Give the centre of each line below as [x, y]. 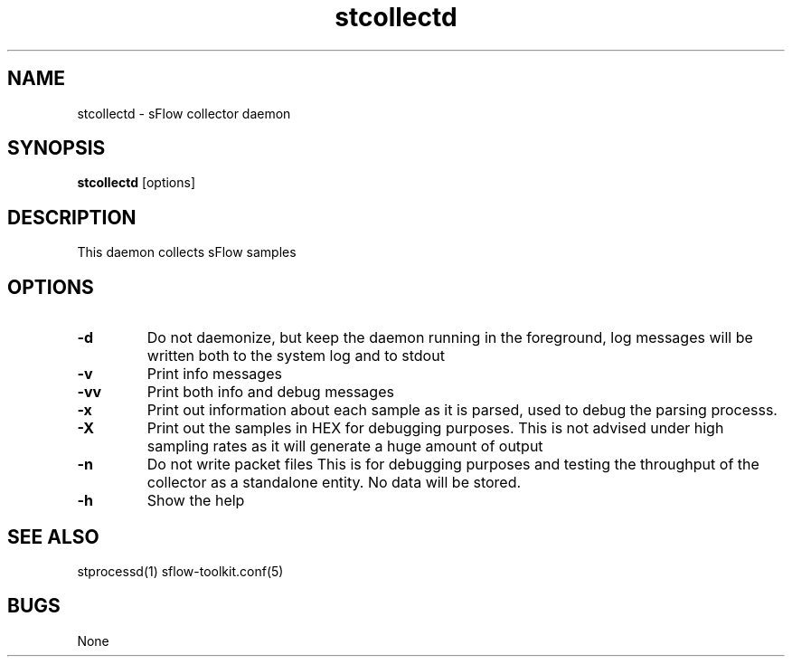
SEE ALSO [53, 536]
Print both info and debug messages [270, 392]
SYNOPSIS [57, 148]
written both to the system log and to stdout [296, 356]
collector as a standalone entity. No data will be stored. [334, 483]
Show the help [196, 501]
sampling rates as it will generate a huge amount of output [345, 446]
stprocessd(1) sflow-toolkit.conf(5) [180, 571]
